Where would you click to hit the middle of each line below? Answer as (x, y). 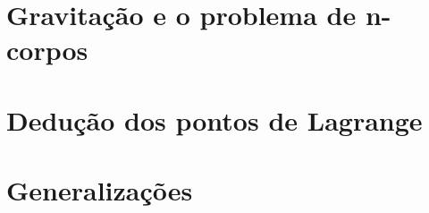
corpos (47, 50)
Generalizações (100, 190)
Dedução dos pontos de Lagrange (214, 119)
